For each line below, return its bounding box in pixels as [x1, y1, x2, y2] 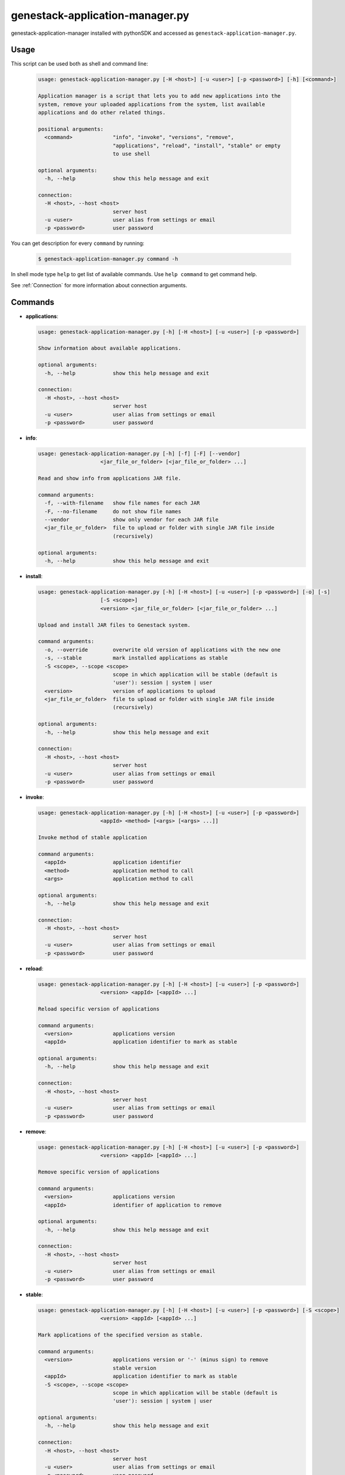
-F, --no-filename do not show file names [44, 508, 182, 514]
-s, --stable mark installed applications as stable [44, 655, 228, 661]
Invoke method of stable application [38, 834, 147, 841]
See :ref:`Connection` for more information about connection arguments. [11, 281, 188, 289]
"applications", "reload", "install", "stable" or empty [112, 142, 281, 149]
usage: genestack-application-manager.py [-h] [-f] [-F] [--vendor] [38, 450, 241, 457]
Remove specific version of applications [38, 1168, 160, 1175]
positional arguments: [38, 126, 104, 132]
